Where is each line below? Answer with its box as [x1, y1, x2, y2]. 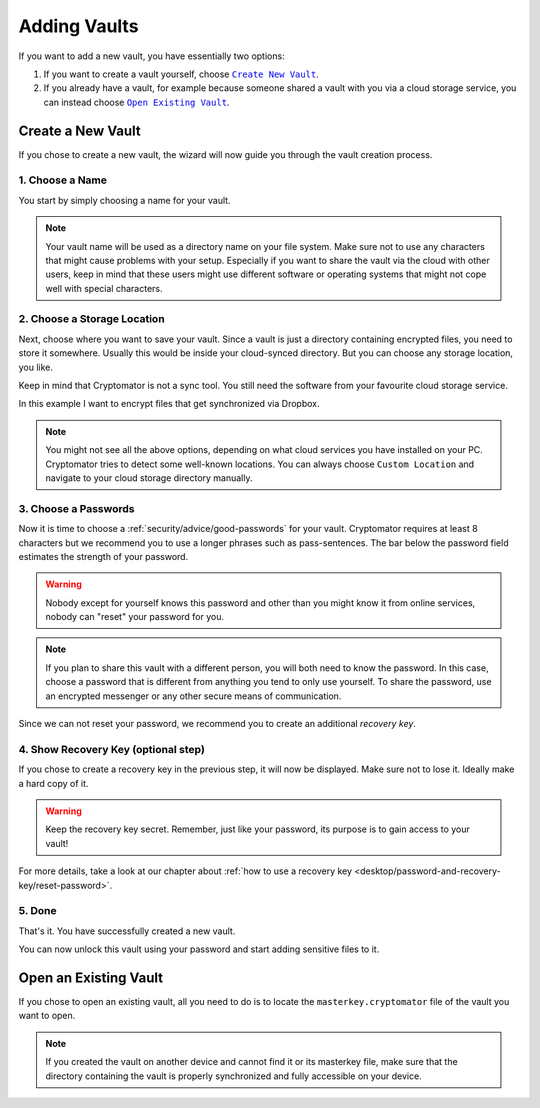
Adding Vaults [18, 15, 139, 37]
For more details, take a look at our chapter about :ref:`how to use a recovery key [18, 865, 353, 877]
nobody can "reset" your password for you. [45, 611, 225, 623]
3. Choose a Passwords [18, 501, 135, 515]
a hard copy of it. [18, 777, 89, 789]
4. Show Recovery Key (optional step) [18, 742, 205, 756]
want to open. [18, 1010, 76, 1022]
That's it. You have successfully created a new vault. [18, 925, 236, 937]
